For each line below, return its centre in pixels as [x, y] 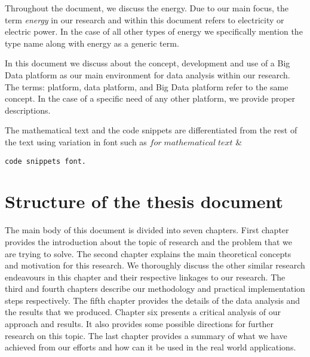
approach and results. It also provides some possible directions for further [139, 324]
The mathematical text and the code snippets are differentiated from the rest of [151, 130]
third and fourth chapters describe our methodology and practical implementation [155, 289]
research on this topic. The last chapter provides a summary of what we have [146, 335]
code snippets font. [46, 161]
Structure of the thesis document [144, 201]
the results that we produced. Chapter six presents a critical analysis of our [143, 312]
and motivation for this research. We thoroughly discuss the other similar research [155, 265]
